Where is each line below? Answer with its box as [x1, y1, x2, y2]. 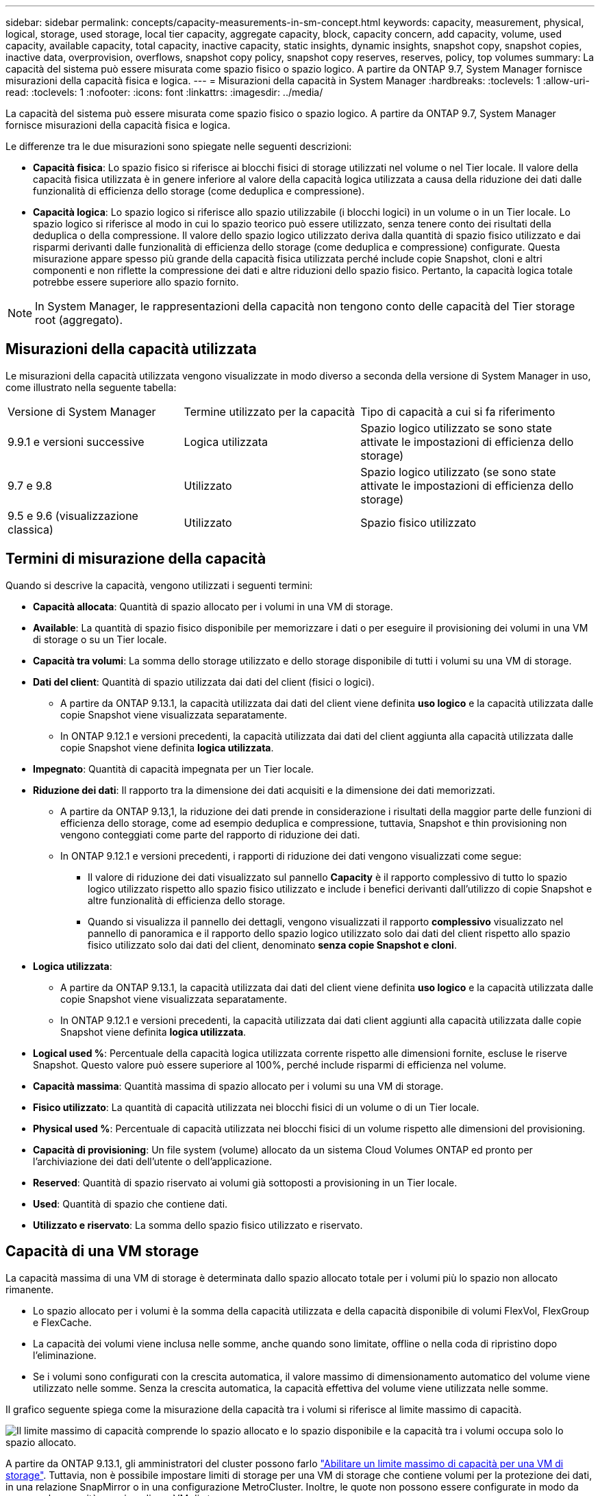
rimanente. [5, 1283, 54, 1295]
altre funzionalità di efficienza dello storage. [88, 894, 286, 906]
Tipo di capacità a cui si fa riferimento [360, 404, 555, 419]
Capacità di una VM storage [5, 1243, 199, 1260]
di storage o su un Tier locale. [33, 633, 167, 645]
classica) [8, 522, 53, 536]
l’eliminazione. [33, 1349, 97, 1361]
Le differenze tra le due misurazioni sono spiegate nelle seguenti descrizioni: [5, 140, 352, 152]
